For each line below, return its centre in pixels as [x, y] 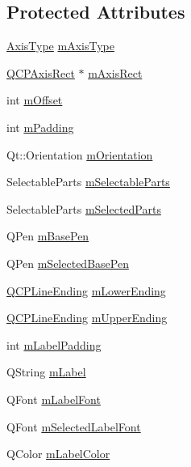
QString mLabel [46, 372]
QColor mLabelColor [58, 454]
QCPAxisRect [41, 72]
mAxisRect [115, 72]
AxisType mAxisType [60, 46]
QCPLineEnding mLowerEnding [86, 290]
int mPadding [40, 127]
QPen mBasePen [48, 236]
